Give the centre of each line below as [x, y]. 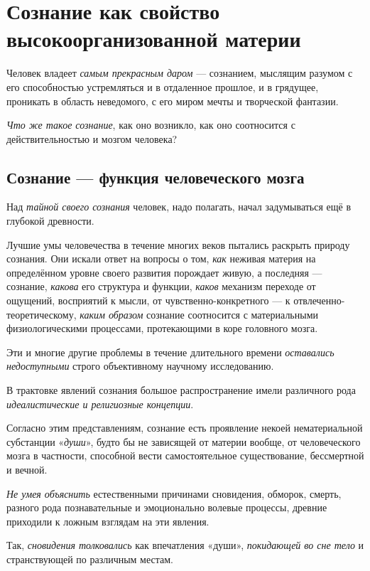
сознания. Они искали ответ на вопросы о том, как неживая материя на [161, 258]
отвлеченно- [319, 300]
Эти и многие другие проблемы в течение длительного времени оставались [170, 352]
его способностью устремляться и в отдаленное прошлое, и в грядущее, [163, 86]
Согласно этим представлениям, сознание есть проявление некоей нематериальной [185, 428]
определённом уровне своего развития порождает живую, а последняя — [164, 272]
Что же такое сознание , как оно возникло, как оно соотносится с [151, 125]
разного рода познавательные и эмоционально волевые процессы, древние [167, 507]
